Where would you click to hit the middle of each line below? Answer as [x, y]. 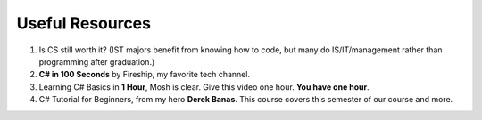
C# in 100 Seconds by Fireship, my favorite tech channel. [144, 75]
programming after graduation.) [97, 61]
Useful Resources [84, 23]
